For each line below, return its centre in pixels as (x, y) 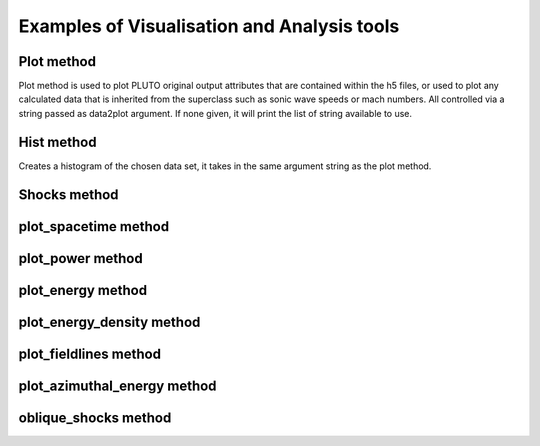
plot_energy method (83, 290)
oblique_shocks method (95, 417)
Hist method (57, 141)
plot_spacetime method (94, 226)
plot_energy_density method (109, 321)
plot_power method (81, 258)
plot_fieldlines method (90, 353)
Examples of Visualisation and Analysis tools (209, 26)
